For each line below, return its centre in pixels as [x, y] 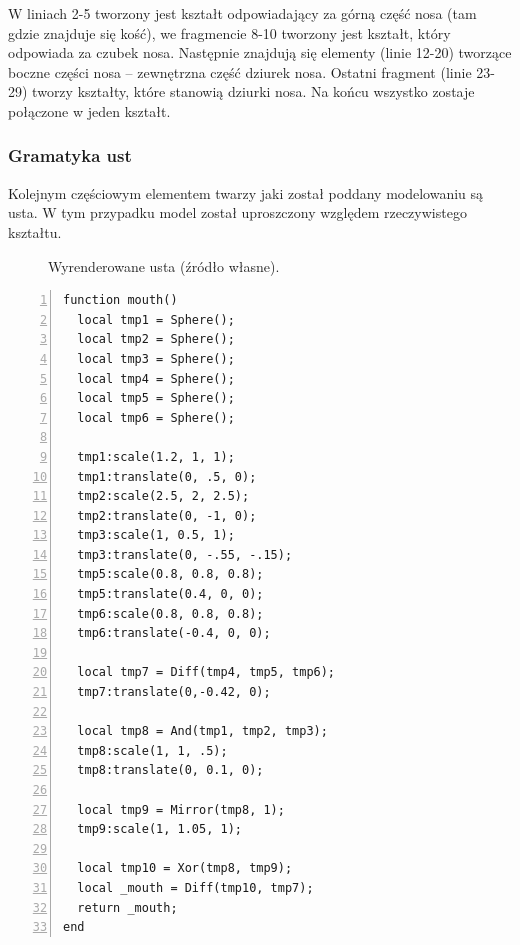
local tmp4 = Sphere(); [156, 378]
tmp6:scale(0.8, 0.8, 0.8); [170, 613]
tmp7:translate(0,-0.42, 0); [174, 692]
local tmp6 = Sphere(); [156, 417]
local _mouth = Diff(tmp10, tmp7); [195, 887]
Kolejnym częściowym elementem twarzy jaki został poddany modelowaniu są [246, 192]
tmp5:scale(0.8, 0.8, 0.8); [170, 574]
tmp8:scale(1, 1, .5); [152, 750]
